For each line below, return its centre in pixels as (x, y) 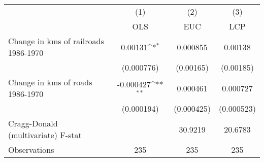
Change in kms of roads (50, 82)
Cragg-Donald (33, 123)
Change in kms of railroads (56, 41)
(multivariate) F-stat (45, 135)
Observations (31, 150)
